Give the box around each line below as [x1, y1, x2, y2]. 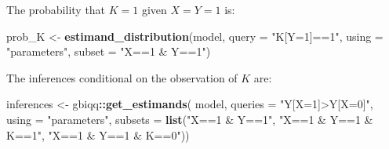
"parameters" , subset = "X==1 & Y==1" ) [6, 43, 211, 60]
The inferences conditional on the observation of [6, 69, 238, 85]
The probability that [6, 2, 106, 17]
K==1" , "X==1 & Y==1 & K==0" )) [6, 126, 190, 143]
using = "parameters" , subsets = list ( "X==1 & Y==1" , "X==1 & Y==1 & [6, 111, 373, 127]
